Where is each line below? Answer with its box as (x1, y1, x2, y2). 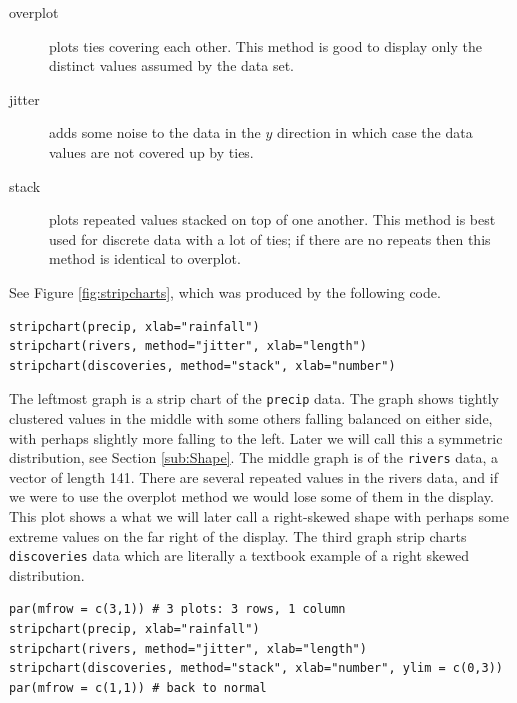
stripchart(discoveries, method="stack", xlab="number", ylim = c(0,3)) (9, 661, 503, 676)
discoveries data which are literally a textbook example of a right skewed (9, 545, 470, 566)
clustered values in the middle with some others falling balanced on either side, (9, 407, 493, 428)
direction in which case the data (276, 122, 473, 143)
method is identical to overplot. (49, 248, 241, 269)
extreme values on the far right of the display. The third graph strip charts (9, 525, 467, 546)
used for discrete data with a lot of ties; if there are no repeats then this (49, 228, 491, 249)
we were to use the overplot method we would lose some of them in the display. (9, 486, 494, 507)
